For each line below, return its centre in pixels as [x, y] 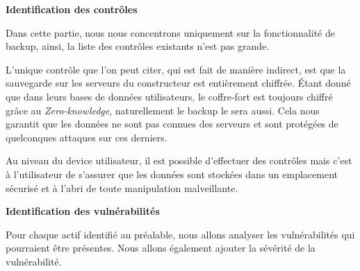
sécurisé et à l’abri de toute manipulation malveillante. [122, 187]
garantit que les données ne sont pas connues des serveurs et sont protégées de [172, 124]
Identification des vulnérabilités [83, 211]
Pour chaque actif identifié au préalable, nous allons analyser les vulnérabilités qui [180, 234]
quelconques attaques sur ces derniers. [87, 137]
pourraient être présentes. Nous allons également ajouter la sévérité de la [161, 248]
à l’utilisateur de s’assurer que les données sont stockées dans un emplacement [172, 174]
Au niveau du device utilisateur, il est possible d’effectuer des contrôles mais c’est [179, 160]
